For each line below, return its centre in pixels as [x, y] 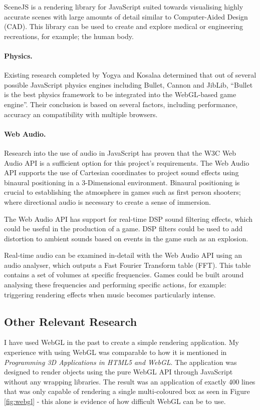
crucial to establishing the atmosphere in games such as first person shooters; [122, 192]
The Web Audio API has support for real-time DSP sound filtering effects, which [128, 219]
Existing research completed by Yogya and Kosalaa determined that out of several [130, 75]
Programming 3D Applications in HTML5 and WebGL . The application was [120, 362]
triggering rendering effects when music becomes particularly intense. [110, 294]
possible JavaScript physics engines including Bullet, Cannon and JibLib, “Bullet [128, 84]
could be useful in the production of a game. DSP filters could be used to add [123, 229]
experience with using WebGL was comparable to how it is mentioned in [115, 352]
